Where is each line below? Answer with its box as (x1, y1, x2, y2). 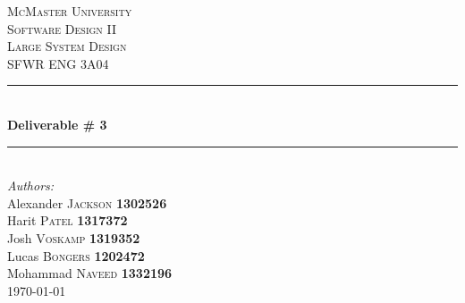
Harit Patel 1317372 (7, 211, 128, 230)
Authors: (7, 176, 55, 195)
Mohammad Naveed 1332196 (7, 264, 173, 282)
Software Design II (7, 19, 117, 38)
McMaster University (7, 2, 132, 20)
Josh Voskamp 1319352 (7, 228, 140, 247)
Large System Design (7, 37, 127, 55)
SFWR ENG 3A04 (7, 54, 109, 72)
